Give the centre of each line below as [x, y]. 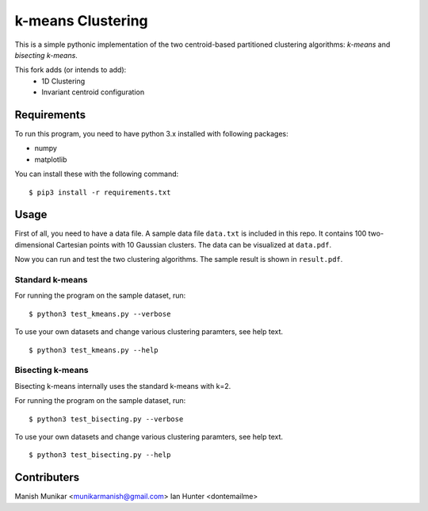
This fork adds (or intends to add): [71, 70]
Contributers [47, 477]
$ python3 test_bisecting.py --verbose [106, 419]
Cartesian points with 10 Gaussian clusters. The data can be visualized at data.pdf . [194, 244]
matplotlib [51, 159]
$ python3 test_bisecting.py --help [100, 455]
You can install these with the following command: [97, 174]
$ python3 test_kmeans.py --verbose [100, 314]
